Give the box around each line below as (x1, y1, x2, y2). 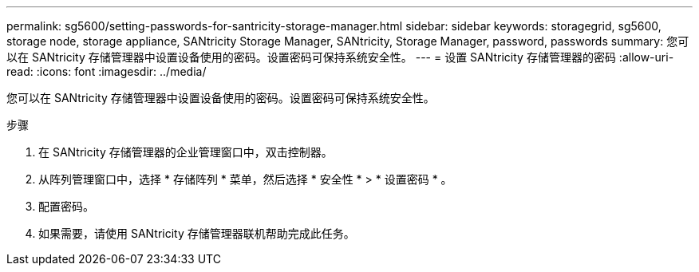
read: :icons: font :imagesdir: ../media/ (6, 65, 207, 78)
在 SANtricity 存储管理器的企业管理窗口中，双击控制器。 (38, 145, 333, 159)
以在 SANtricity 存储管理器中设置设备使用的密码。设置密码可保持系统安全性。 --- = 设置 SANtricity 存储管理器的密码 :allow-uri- (6, 50, 674, 64)
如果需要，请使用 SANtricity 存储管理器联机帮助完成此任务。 (38, 227, 355, 240)
